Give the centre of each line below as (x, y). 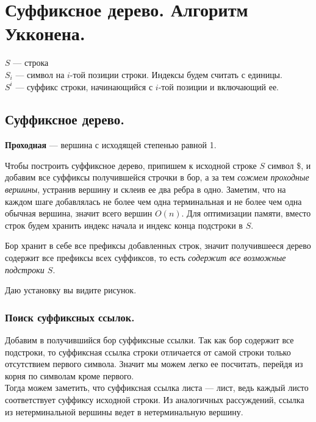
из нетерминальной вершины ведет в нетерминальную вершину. (124, 411)
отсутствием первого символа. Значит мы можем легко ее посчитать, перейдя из (154, 364)
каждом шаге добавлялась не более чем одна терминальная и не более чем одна (153, 201)
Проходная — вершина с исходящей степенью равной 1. (111, 145)
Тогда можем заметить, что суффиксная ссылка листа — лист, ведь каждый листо (157, 388)
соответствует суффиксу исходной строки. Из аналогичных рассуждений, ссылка (155, 400)
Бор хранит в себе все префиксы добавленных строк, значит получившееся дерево (158, 245)
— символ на (40, 74)
